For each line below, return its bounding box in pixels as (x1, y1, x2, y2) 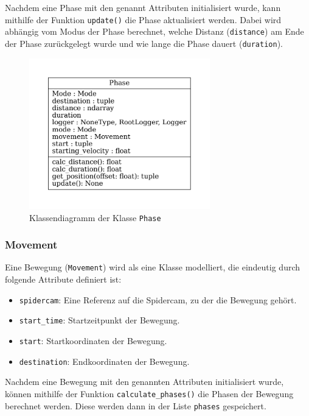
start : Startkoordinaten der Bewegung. (19, 334, 167, 347)
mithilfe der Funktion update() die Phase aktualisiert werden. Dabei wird (5, 13, 282, 26)
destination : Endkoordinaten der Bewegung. (19, 354, 190, 367)
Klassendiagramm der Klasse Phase (29, 211, 161, 224)
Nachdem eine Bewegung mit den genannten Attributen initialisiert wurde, (5, 375, 284, 388)
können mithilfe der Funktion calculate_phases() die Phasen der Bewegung (5, 387, 294, 400)
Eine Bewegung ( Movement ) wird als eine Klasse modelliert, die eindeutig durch (5, 261, 300, 273)
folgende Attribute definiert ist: (5, 273, 122, 286)
